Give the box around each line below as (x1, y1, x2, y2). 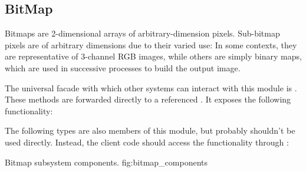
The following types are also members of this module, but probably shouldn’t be (5, 124, 295, 137)
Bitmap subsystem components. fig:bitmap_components (5, 156, 208, 168)
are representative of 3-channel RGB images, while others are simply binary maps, (5, 50, 302, 62)
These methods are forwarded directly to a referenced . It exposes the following (5, 93, 291, 105)
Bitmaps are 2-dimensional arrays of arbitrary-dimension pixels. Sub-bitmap (5, 27, 280, 39)
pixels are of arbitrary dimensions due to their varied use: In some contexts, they (5, 38, 297, 51)
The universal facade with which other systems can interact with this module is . (5, 81, 297, 94)
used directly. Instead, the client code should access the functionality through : (5, 135, 289, 148)
